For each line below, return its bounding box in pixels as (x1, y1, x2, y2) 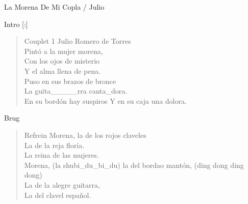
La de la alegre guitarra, (24, 179, 100, 190)
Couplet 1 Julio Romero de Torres (24, 36, 131, 46)
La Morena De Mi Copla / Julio (4, 2, 105, 12)
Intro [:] (4, 18, 28, 29)
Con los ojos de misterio (24, 55, 100, 66)
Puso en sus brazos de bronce (24, 75, 116, 86)
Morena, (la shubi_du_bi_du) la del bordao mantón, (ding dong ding (24, 159, 244, 170)
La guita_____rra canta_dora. (24, 85, 128, 96)
